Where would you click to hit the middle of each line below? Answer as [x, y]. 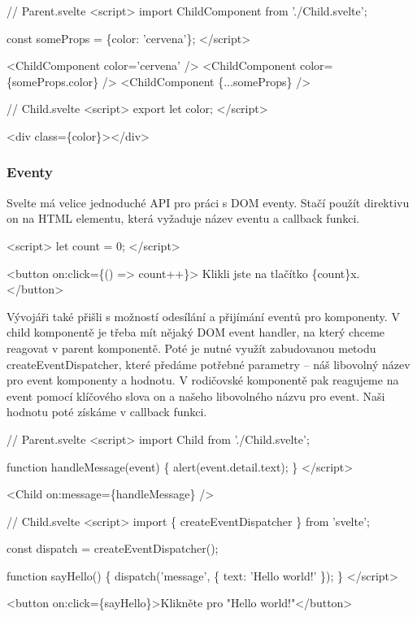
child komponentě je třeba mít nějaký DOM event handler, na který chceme [196, 332]
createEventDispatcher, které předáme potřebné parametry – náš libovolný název [208, 364]
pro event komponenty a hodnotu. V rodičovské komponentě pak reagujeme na [203, 380]
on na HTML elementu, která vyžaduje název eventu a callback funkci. [183, 218]
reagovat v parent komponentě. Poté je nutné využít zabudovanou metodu [191, 348]
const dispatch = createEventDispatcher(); [113, 548]
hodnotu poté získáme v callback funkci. [107, 412]
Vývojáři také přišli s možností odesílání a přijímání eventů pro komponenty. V [203, 316]
